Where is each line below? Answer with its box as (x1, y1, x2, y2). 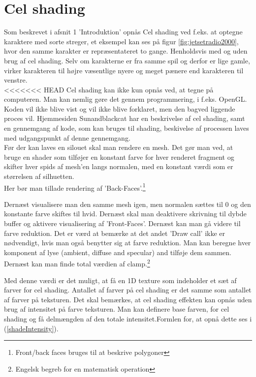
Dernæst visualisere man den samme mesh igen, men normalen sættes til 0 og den (4, 199, 251, 209)
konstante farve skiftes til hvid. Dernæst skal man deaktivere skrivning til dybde (4, 208, 247, 219)
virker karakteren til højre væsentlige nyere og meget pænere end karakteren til (4, 65, 244, 75)
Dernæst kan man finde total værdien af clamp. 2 (4, 257, 150, 269)
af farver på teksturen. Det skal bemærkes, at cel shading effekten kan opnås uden (4, 294, 252, 304)
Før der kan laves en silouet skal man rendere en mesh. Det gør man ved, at (4, 142, 233, 152)
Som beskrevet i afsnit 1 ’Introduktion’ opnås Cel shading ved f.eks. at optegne (4, 27, 243, 37)
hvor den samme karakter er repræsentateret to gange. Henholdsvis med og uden (4, 46, 248, 56)
